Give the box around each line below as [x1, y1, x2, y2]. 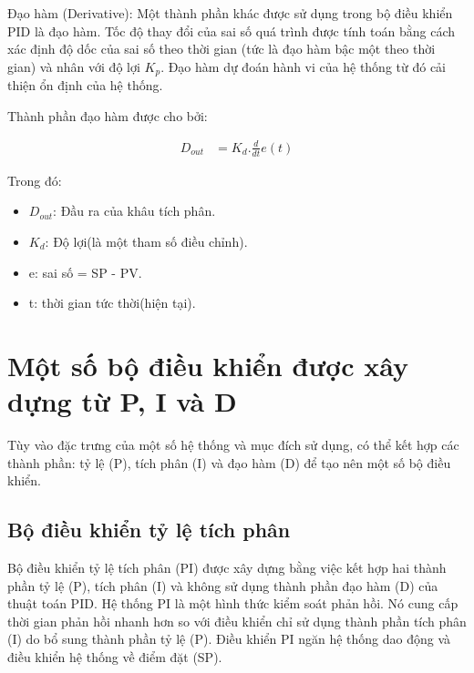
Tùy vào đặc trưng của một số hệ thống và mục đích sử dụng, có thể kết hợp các [7, 435, 459, 454]
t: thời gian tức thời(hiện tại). [28, 293, 196, 312]
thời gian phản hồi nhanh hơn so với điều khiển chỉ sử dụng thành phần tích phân [7, 611, 467, 630]
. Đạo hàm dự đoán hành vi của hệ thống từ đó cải [160, 56, 447, 76]
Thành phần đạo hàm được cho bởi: [7, 106, 208, 125]
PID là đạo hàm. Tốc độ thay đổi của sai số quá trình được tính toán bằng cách [7, 21, 455, 40]
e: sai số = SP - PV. [28, 262, 142, 281]
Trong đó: [7, 170, 62, 189]
